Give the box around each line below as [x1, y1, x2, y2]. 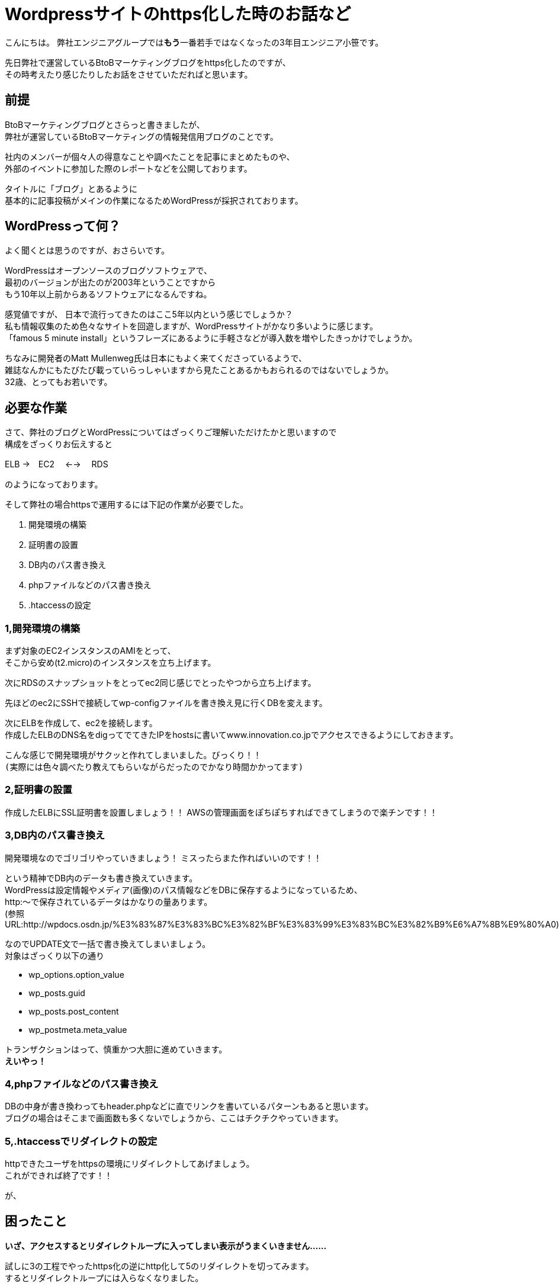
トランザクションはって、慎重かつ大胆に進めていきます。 [5, 1044, 227, 1054]
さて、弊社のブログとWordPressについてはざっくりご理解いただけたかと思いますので [5, 427, 337, 438]
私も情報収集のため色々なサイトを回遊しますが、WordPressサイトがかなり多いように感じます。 [5, 321, 378, 332]
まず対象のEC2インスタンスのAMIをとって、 [5, 646, 176, 656]
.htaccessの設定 [28, 600, 91, 611]
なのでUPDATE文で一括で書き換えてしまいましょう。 [5, 938, 211, 949]
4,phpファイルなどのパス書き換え [5, 1077, 159, 1090]
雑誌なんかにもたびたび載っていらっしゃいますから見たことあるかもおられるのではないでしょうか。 [5, 365, 394, 375]
